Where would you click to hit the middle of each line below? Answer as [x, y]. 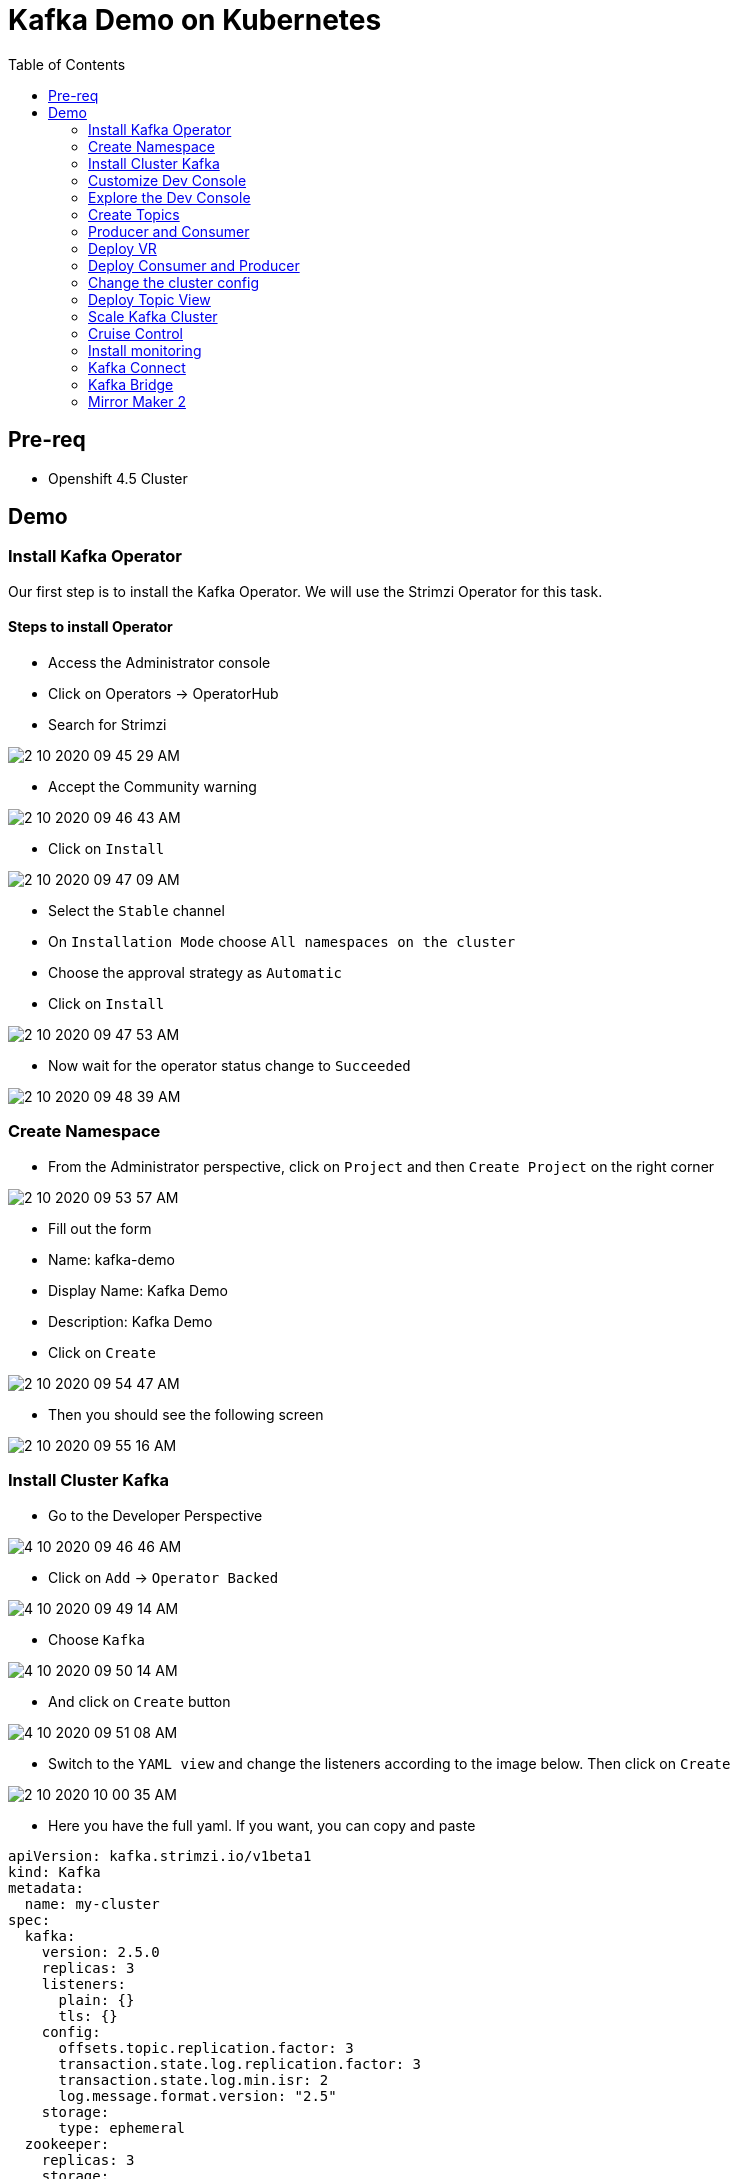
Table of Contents [67, 64]
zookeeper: [67, 2143]
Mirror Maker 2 [137, 401]
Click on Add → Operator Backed [163, 1577]
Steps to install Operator [90, 627]
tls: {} [88, 2015]
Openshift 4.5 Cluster [118, 478]
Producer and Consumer [169, 231]
